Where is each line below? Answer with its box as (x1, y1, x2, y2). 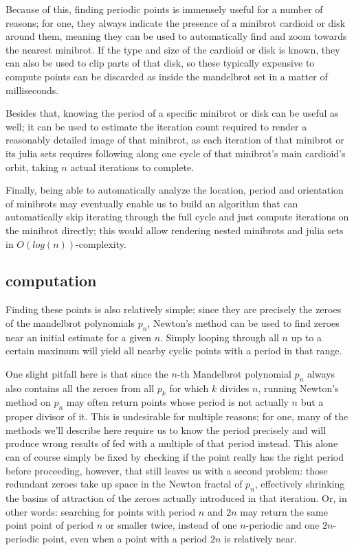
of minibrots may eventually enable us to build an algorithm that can (5, 196, 298, 210)
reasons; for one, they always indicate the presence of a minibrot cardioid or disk (5, 15, 346, 30)
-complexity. (76, 236, 126, 251)
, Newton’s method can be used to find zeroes (147, 315, 340, 330)
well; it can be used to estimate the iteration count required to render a (5, 119, 307, 133)
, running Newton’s (258, 380, 339, 395)
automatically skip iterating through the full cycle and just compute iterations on (5, 209, 349, 224)
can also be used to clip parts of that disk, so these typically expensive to (5, 56, 315, 70)
